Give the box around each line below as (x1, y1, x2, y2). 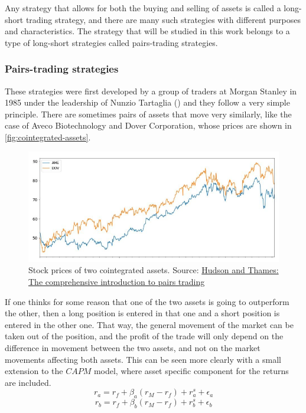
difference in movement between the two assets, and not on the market (5, 342, 261, 354)
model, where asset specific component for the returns (93, 365, 289, 377)
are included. (5, 376, 51, 388)
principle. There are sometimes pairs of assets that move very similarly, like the (5, 107, 292, 120)
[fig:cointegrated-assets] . (5, 130, 91, 143)
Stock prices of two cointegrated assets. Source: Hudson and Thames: (28, 264, 279, 276)
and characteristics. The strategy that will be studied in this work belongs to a (5, 25, 290, 37)
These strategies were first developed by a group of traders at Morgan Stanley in (5, 84, 297, 97)
